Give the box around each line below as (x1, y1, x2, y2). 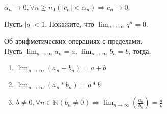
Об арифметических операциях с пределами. (4, 35, 143, 46)
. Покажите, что (45, 18, 94, 29)
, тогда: (128, 45, 151, 56)
